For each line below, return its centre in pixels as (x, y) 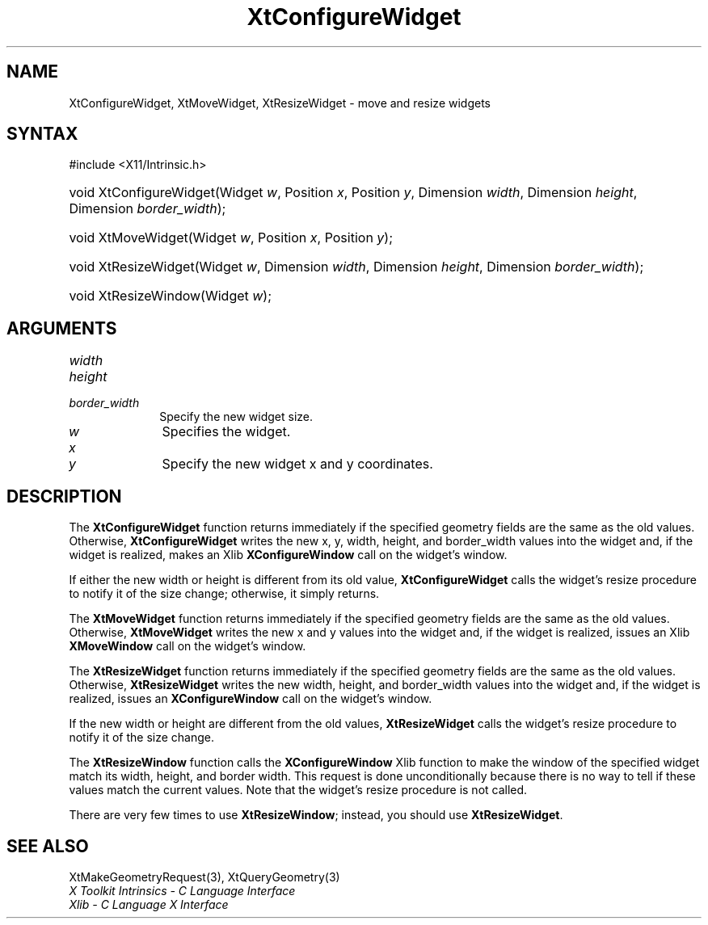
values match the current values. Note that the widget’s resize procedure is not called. (298, 790)
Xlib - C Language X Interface (149, 904)
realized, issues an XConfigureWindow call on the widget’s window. (251, 699)
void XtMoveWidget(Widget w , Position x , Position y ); (231, 238)
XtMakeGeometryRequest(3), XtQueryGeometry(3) (204, 877)
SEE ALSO (48, 846)
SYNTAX (42, 134)
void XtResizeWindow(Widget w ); (171, 296)
